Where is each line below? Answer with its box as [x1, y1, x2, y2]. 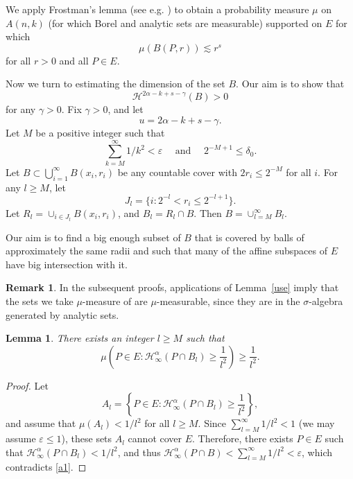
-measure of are [82, 293, 148, 308]
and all [59, 53, 89, 67]
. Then [193, 205, 222, 220]
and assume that [6, 416, 76, 430]
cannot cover [128, 431, 182, 446]
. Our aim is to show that [236, 76, 345, 91]
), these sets [61, 431, 112, 446]
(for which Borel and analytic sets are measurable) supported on [48, 15, 322, 30]
